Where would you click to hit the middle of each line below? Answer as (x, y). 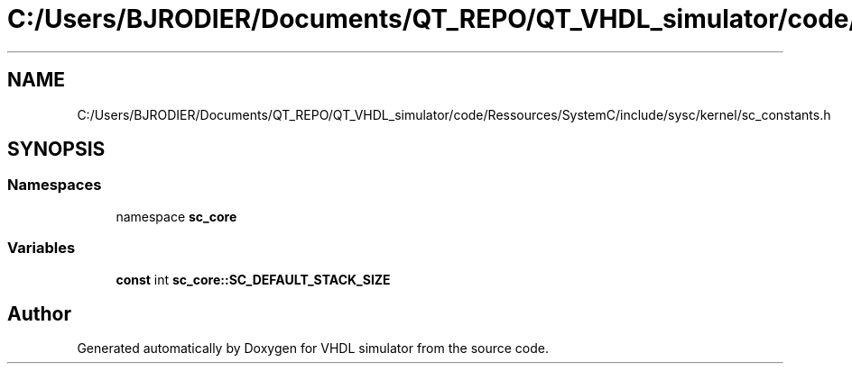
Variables (42, 248)
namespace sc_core (176, 216)
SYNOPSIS (56, 149)
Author (39, 313)
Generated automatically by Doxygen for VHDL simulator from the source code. (313, 348)
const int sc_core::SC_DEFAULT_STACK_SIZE (253, 279)
